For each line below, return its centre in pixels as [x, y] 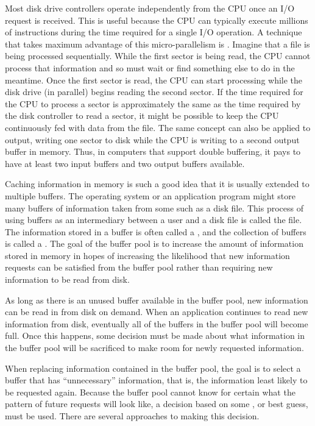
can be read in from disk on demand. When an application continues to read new [157, 312]
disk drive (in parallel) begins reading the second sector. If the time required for [154, 92]
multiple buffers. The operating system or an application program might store [150, 195]
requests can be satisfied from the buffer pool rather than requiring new [139, 267]
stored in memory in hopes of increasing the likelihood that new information [147, 255]
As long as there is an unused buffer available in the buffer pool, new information [157, 300]
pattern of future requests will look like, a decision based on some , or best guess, [157, 404]
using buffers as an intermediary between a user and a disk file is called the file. [154, 220]
